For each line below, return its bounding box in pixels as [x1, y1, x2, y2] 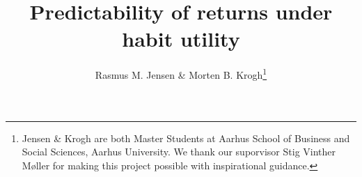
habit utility [122, 24, 240, 53]
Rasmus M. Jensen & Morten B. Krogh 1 [95, 66, 267, 82]
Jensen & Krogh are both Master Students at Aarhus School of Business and [22, 130, 350, 145]
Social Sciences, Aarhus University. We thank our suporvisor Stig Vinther [22, 144, 336, 159]
